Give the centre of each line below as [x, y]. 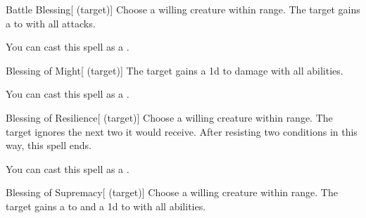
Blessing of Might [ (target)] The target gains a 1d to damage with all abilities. [175, 70]
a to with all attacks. [51, 23]
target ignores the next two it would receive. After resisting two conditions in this [182, 131]
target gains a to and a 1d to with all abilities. [106, 206]
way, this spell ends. [49, 145]
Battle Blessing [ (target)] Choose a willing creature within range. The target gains [183, 9]
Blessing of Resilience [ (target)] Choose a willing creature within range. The [169, 117]
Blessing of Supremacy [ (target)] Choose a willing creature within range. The [172, 192]
